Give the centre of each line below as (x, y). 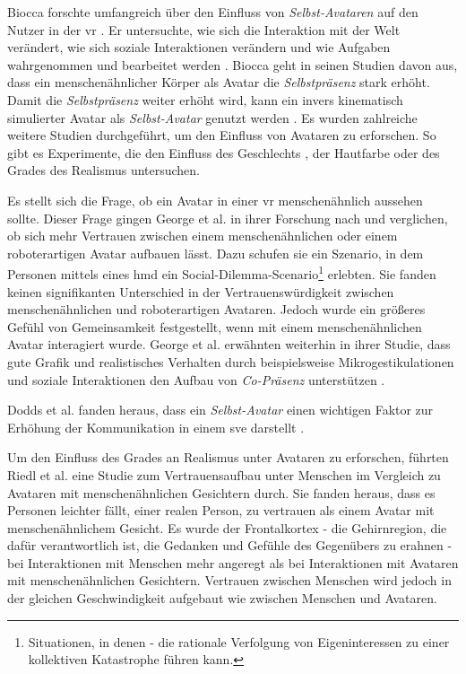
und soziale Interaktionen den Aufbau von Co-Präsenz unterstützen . (196, 379)
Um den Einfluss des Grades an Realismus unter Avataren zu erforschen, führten (228, 457)
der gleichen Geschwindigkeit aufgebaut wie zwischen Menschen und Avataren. (222, 598)
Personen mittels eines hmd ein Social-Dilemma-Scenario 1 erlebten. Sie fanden (222, 272)
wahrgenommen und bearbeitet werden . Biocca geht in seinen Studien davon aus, (233, 64)
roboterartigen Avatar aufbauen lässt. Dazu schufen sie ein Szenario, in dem (216, 253)
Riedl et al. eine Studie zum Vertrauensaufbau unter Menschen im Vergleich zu (224, 474)
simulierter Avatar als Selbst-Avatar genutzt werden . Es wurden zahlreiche (212, 117)
